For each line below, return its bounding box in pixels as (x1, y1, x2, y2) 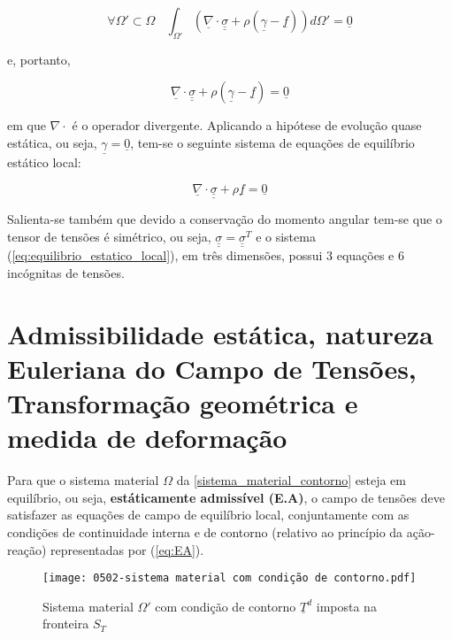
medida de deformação (7, 420, 287, 456)
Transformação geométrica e (7, 385, 358, 421)
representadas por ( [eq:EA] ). (50, 540, 204, 558)
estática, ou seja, (7, 133, 97, 151)
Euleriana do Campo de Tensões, (7, 350, 417, 386)
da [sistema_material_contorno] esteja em (176, 471, 406, 489)
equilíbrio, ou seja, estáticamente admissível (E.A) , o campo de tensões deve (7, 488, 445, 506)
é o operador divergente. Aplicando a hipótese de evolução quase (72, 116, 422, 135)
